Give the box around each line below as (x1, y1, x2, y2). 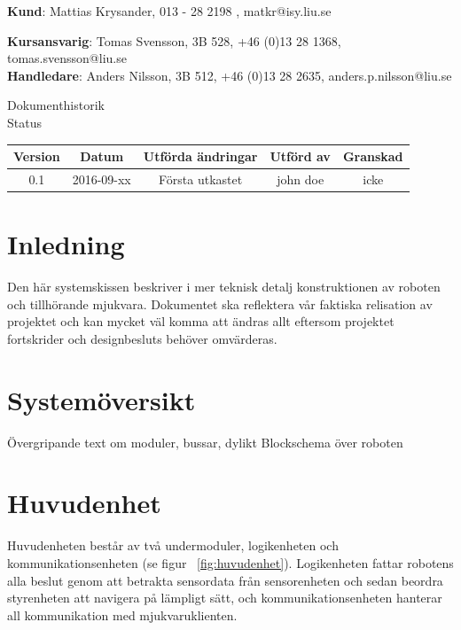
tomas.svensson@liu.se (7, 49, 127, 67)
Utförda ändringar (143, 147, 258, 166)
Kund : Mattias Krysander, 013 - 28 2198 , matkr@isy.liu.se (7, 2, 332, 19)
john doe (277, 169, 324, 188)
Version (13, 147, 60, 166)
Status (7, 113, 42, 131)
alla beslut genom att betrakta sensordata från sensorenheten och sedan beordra (7, 571, 443, 589)
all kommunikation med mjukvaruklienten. (7, 605, 238, 624)
